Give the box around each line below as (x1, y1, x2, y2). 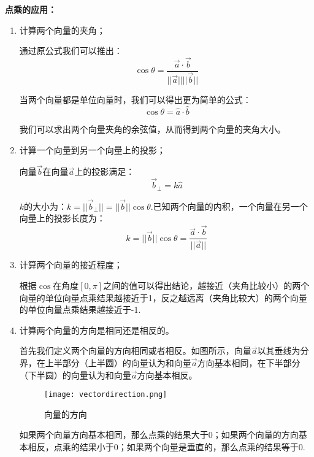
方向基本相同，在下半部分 (197, 356, 301, 369)
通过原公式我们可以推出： (19, 44, 123, 57)
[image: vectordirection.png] (44, 390, 167, 399)
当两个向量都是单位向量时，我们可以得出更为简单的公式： (19, 93, 251, 106)
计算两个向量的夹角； (19, 23, 105, 36)
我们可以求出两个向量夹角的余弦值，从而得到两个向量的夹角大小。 (19, 122, 286, 135)
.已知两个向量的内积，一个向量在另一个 (150, 199, 308, 212)
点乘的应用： (5, 3, 56, 15)
